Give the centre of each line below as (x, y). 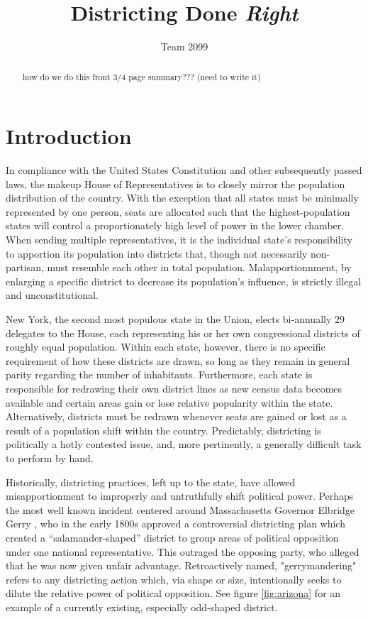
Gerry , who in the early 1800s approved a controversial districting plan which (175, 524)
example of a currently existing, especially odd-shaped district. (142, 607)
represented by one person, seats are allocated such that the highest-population (178, 211)
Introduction (69, 136)
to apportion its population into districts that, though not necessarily (157, 253)
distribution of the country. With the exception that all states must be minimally (182, 198)
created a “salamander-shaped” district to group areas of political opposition (172, 537)
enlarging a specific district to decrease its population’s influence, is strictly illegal (184, 281)
